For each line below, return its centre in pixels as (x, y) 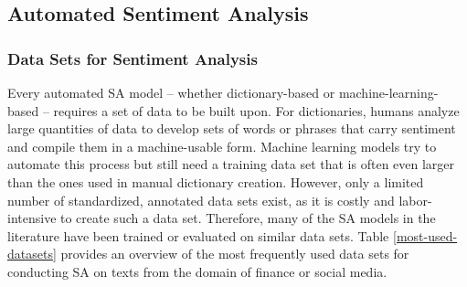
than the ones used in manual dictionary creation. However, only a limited (216, 181)
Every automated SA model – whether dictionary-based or (171, 92)
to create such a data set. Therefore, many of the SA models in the (248, 218)
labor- (415, 200)
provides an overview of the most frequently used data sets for (235, 254)
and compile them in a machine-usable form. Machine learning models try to (222, 146)
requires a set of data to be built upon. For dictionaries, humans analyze (256, 110)
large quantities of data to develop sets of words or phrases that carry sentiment (232, 128)
